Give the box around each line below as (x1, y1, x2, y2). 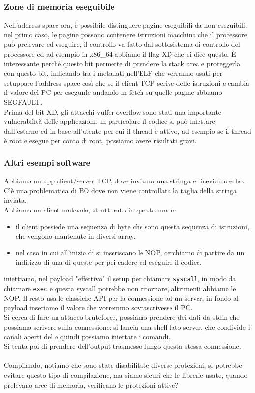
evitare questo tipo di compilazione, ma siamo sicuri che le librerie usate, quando (4, 369, 248, 380)
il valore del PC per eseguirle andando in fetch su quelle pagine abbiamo (4, 87, 222, 97)
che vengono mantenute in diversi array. (15, 231, 136, 241)
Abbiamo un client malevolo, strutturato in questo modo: (4, 204, 177, 214)
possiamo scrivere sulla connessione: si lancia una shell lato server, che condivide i (4, 322, 250, 332)
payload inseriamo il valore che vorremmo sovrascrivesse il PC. (4, 302, 193, 312)
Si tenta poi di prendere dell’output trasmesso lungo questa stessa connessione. (4, 341, 241, 351)
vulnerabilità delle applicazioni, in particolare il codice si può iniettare (4, 116, 215, 126)
